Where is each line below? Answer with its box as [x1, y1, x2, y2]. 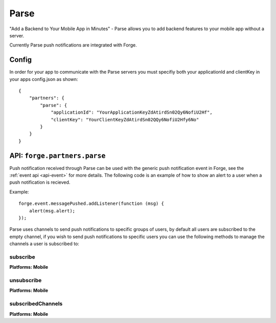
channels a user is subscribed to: [9, 241, 79, 247]
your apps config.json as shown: [9, 76, 78, 82]
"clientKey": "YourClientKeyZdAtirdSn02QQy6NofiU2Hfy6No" [51, 117, 199, 122]
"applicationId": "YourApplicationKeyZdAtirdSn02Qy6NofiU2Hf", [51, 110, 213, 115]
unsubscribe [9, 277, 42, 284]
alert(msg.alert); [29, 208, 76, 213]
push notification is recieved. [9, 179, 71, 185]
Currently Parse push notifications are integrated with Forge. [9, 42, 137, 48]
